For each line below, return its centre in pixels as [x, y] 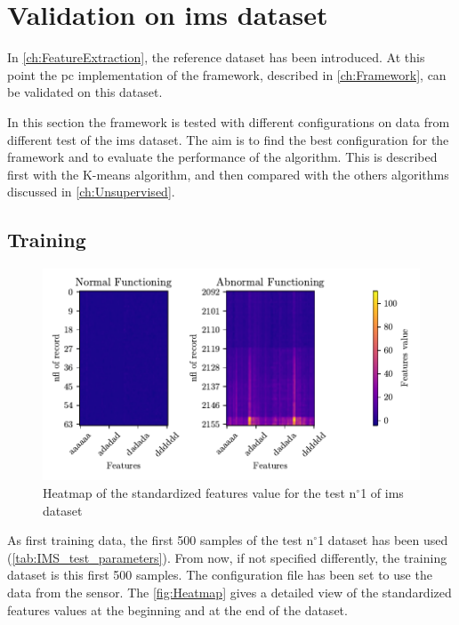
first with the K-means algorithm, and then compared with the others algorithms [228, 174]
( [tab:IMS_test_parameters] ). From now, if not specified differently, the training [227, 557]
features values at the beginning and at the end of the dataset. [177, 609]
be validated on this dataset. [85, 92]
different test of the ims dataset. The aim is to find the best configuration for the [228, 139]
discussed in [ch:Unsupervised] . [91, 192]
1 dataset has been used [383, 540]
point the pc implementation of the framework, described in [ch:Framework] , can [227, 74]
